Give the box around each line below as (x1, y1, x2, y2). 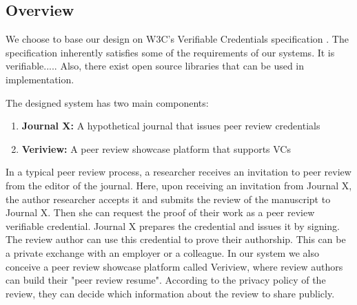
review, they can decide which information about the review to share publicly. (6, 286, 335, 300)
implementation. (6, 72, 74, 86)
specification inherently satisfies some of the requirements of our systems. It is (6, 45, 335, 59)
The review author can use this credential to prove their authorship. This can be (6, 232, 346, 246)
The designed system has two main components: (6, 95, 209, 109)
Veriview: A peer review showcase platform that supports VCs (21, 141, 291, 156)
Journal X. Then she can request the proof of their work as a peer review (6, 205, 315, 220)
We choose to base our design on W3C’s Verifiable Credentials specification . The (6, 32, 349, 46)
